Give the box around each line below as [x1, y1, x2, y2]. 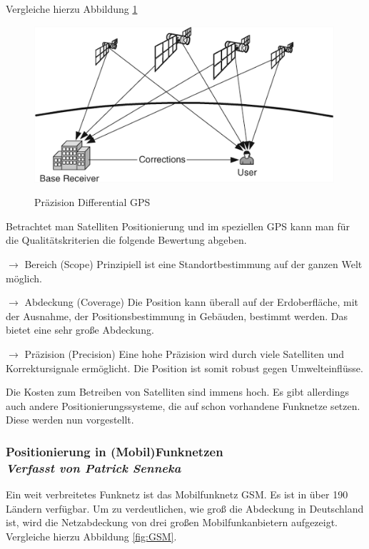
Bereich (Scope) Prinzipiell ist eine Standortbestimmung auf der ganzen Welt [24, 257, 363, 272]
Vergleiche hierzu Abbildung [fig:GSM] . [6, 528, 177, 543]
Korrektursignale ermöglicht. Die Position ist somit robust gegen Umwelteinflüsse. [6, 360, 363, 375]
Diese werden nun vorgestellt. [6, 412, 134, 427]
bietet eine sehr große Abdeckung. [6, 322, 154, 337]
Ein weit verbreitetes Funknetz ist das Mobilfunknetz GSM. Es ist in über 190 [6, 487, 348, 502]
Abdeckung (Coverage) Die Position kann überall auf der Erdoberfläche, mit [24, 294, 358, 309]
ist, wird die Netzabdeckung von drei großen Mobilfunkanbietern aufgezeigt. [6, 515, 338, 530]
